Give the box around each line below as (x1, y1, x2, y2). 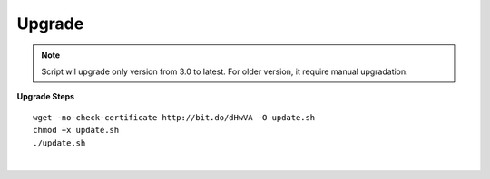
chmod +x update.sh (33, 125, 120, 136)
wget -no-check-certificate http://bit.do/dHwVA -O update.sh (33, 112, 316, 122)
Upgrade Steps (16, 91, 75, 102)
